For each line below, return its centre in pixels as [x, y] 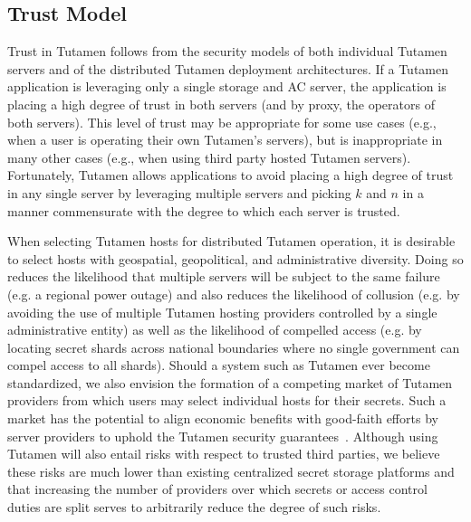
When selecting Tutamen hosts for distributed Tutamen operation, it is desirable [231, 241]
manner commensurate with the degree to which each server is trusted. [204, 210]
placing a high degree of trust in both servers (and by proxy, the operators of [221, 104]
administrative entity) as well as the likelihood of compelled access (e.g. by [215, 330]
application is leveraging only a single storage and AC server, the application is [227, 86]
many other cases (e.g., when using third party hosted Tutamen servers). [209, 157]
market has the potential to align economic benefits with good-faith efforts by [223, 418]
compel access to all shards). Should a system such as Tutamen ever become [219, 365]
